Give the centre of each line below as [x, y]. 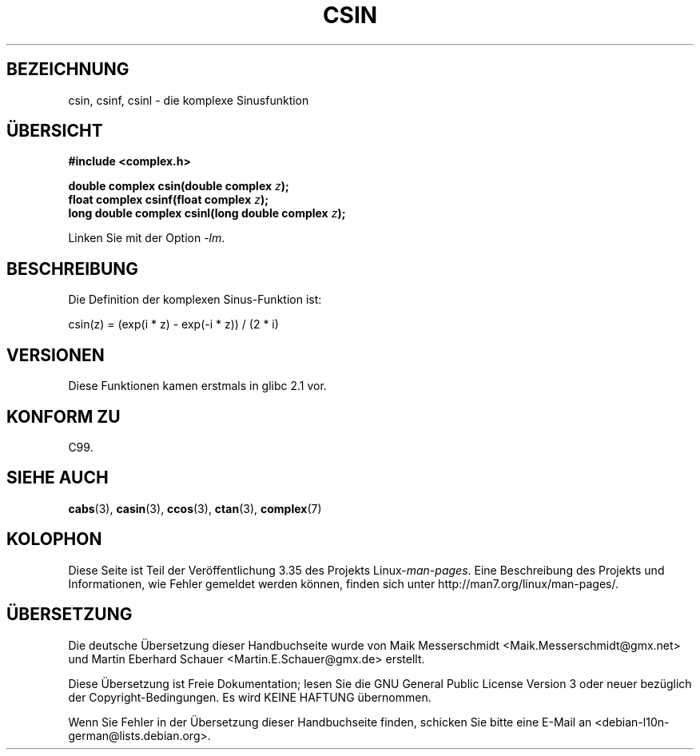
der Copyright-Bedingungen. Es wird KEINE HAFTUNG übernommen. [250, 697]
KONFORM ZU [64, 416]
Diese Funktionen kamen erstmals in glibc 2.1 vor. [197, 386]
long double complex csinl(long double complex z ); [207, 213]
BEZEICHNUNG [68, 70]
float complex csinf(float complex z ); [169, 200]
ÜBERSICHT [55, 131]
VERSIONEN [56, 355]
